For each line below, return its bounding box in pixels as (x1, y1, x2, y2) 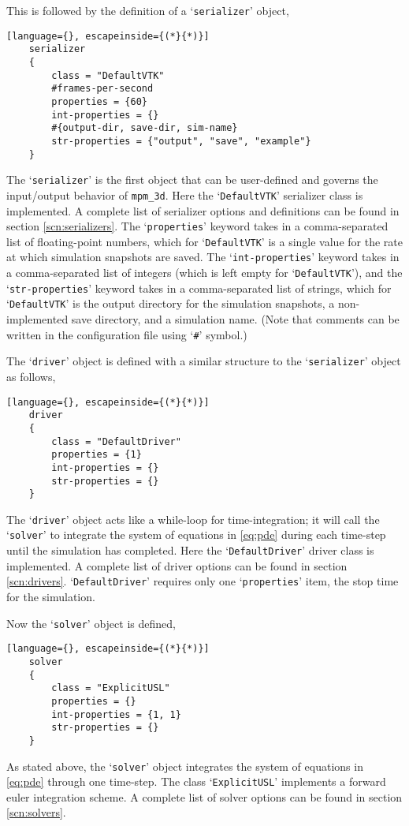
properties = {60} (51, 95, 147, 107)
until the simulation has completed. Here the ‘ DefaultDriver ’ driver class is (6, 542, 374, 559)
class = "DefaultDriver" (51, 435, 181, 447)
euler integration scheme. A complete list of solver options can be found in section (6, 788, 403, 805)
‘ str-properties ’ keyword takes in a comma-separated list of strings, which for (6, 279, 392, 296)
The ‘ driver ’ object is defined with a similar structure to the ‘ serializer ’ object (6, 353, 401, 369)
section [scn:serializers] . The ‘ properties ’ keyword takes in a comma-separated (6, 218, 389, 234)
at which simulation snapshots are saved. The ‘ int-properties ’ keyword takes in (6, 249, 400, 265)
